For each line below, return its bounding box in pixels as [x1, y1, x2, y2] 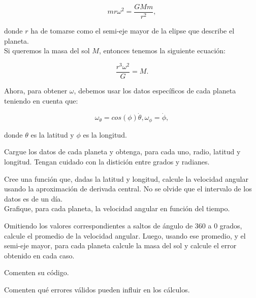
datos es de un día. [4, 193, 63, 204]
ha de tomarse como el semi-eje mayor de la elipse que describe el [30, 25, 235, 36]
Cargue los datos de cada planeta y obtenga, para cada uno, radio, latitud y [4, 146, 241, 157]
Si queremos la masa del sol [4, 45, 90, 56]
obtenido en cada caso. [4, 250, 75, 260]
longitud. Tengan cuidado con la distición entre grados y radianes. [4, 156, 210, 167]
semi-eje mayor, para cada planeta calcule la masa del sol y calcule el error [4, 240, 237, 251]
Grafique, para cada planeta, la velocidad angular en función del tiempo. [4, 203, 230, 214]
